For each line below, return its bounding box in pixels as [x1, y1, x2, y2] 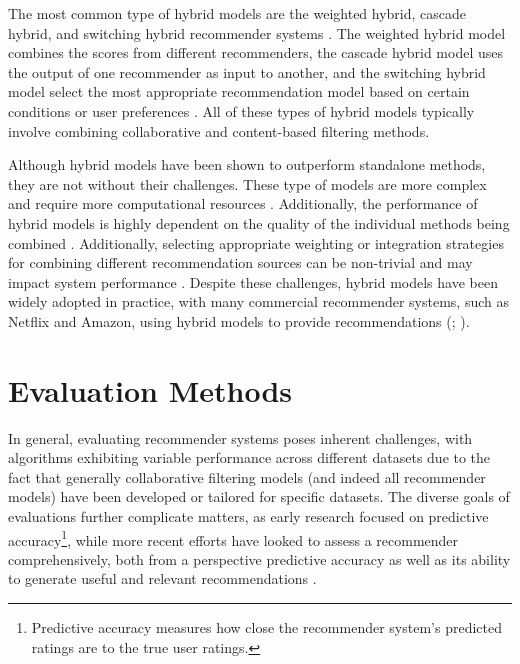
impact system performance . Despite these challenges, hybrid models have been [8, 271, 498, 292]
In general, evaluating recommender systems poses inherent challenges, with [8, 427, 473, 448]
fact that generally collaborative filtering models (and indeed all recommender [8, 466, 486, 487]
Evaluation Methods [8, 369, 293, 410]
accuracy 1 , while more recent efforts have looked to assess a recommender [8, 526, 459, 550]
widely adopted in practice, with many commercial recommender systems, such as [8, 291, 509, 312]
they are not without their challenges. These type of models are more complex [8, 173, 487, 194]
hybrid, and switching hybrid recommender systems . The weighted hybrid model [8, 22, 506, 43]
